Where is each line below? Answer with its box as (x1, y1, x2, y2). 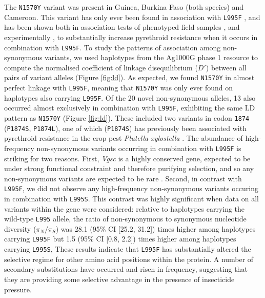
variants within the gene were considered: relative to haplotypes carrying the (4, 203, 245, 214)
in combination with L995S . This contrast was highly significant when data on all (4, 193, 259, 203)
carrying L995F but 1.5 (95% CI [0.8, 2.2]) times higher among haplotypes (4, 233, 236, 244)
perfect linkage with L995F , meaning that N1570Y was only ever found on (4, 82, 233, 92)
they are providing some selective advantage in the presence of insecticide (4, 273, 235, 284)
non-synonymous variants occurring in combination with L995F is (36, 142, 241, 153)
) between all (206, 62, 247, 72)
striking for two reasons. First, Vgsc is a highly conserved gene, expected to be (4, 153, 251, 163)
